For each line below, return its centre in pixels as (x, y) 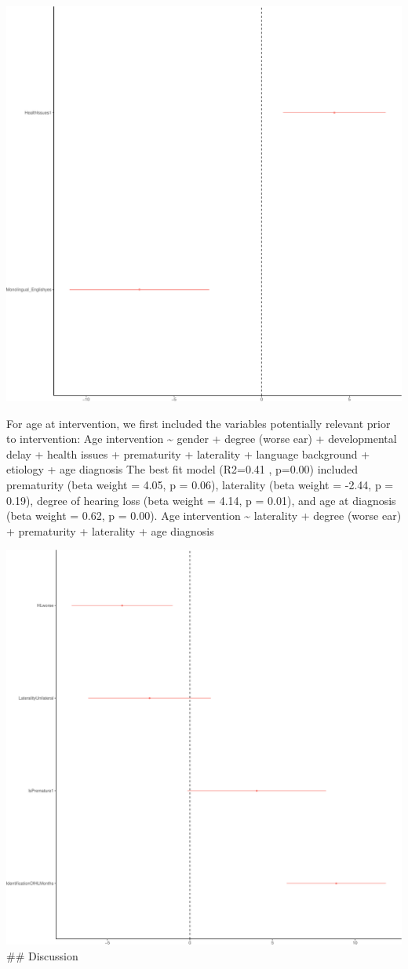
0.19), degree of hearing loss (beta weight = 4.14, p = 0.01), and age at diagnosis (201, 500)
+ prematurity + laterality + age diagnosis (110, 530)
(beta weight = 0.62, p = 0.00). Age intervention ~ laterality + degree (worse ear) (204, 516)
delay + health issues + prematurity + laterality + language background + (188, 453)
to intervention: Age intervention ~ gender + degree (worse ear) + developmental (202, 439)
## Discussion (42, 955)
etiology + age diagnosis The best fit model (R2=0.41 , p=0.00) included (182, 469)
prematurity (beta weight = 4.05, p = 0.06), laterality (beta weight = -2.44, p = (200, 484)
